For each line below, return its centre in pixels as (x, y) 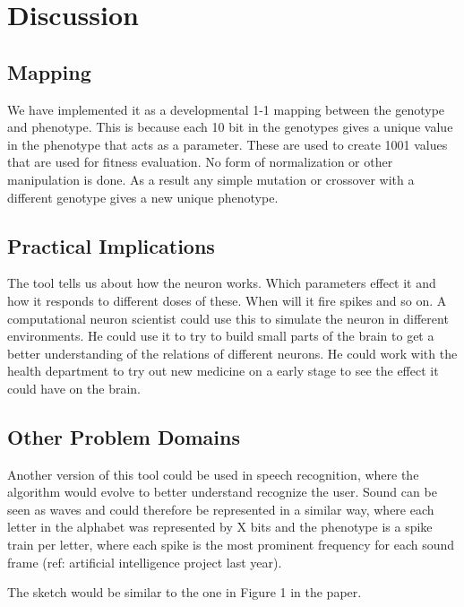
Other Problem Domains (124, 436)
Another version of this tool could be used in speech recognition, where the (213, 474)
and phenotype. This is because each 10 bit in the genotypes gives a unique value (230, 127)
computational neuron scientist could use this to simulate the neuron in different (228, 318)
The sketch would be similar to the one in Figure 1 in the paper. (185, 592)
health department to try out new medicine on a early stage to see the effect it (223, 371)
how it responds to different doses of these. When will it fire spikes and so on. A (227, 300)
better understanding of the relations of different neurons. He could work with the (232, 353)
